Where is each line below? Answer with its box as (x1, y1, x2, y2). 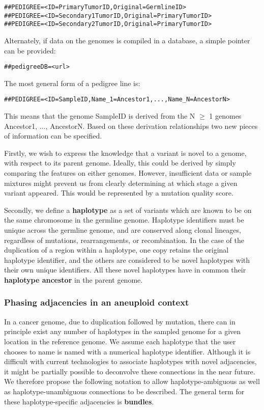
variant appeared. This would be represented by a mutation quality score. (4, 187, 233, 198)
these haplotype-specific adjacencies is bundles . (4, 396, 154, 406)
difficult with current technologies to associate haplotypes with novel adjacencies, (4, 356, 257, 367)
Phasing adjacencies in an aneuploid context (4, 296, 189, 309)
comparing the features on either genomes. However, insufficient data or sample (4, 168, 252, 178)
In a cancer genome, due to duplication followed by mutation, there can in (4, 316, 236, 326)
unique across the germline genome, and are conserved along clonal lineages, (4, 225, 241, 235)
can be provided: (4, 45, 56, 56)
